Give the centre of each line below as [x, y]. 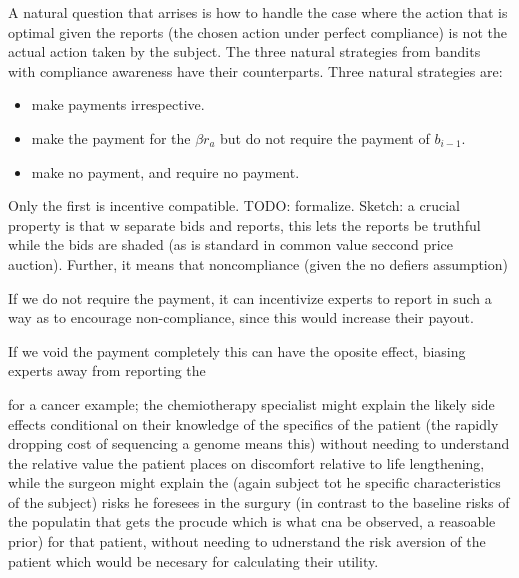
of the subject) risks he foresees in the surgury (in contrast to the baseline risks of [259, 501]
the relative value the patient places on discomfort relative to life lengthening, [246, 462]
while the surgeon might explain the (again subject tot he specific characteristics [254, 482]
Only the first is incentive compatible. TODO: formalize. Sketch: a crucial [234, 205]
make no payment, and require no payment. [165, 171]
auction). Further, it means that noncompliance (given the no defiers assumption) [258, 263]
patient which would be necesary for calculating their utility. [193, 560]
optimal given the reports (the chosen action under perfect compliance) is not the [257, 31]
